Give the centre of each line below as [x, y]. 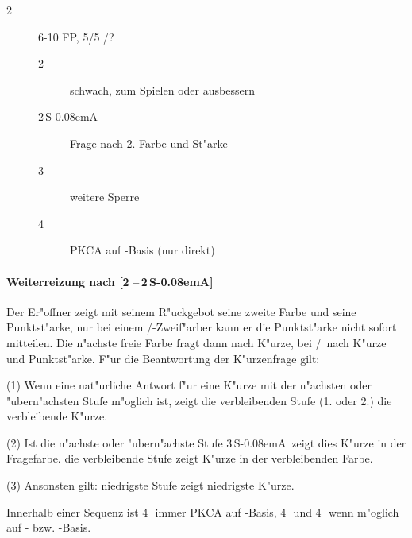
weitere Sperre [105, 197]
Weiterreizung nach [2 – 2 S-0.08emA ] [110, 281]
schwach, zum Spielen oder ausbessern [162, 89]
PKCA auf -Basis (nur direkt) [142, 250]
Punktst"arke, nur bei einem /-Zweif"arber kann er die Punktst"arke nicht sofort [202, 327]
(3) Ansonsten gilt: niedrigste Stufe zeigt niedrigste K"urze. [150, 485]
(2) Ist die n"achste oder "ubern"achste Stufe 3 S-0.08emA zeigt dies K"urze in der [206, 442]
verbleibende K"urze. [57, 416]
